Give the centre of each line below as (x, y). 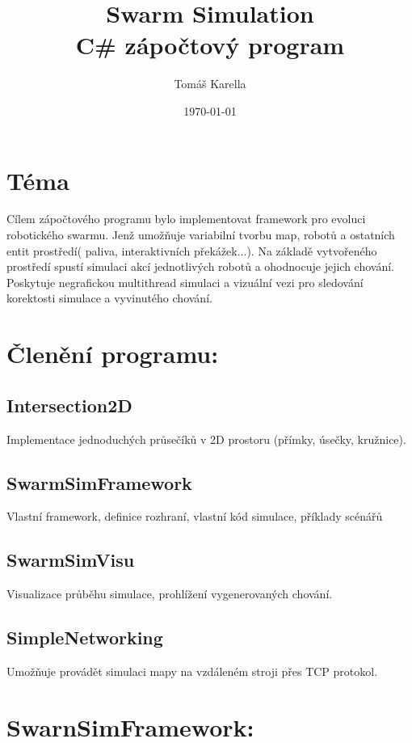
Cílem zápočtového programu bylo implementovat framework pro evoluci (186, 219)
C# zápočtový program (210, 45)
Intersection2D (69, 405)
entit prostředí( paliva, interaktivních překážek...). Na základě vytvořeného (192, 250)
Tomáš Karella (210, 84)
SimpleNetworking (85, 637)
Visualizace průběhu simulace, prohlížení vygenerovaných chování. (170, 594)
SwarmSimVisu (71, 560)
